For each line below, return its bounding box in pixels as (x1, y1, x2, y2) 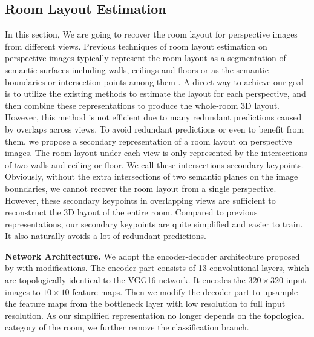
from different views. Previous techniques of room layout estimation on (5, 39, 267, 52)
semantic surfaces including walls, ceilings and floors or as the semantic (5, 63, 269, 76)
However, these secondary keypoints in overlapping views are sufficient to (5, 194, 276, 206)
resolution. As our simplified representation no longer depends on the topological (5, 309, 304, 321)
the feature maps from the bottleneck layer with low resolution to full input (5, 297, 286, 310)
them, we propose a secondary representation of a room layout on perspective (5, 134, 292, 147)
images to (5, 285, 41, 298)
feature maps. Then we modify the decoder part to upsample (72, 285, 298, 298)
